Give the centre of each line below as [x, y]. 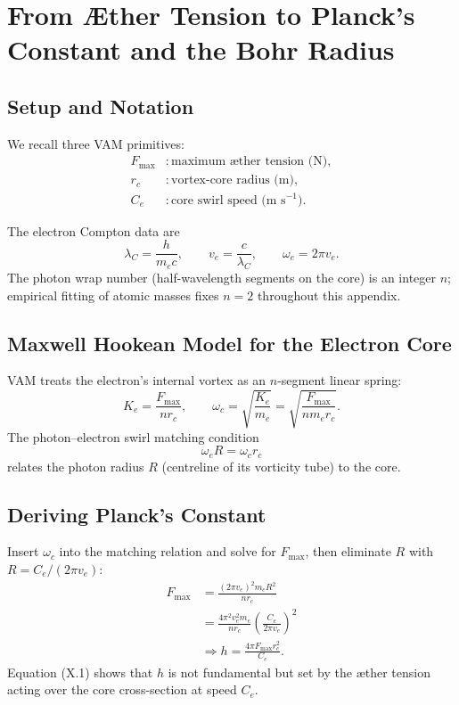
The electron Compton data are [94, 230]
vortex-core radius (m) [233, 180]
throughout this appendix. [329, 295]
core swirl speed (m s [229, 200]
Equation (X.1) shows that [80, 672]
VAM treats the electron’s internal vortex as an [137, 380]
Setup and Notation [101, 106]
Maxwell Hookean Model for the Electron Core [229, 343]
